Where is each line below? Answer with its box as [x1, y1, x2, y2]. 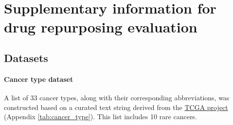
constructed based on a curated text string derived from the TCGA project [4, 102, 228, 112]
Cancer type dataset [4, 74, 73, 84]
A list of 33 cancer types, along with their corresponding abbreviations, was [4, 93, 230, 103]
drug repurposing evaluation [4, 17, 197, 37]
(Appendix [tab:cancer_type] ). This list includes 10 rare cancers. [4, 111, 197, 122]
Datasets [4, 50, 48, 65]
